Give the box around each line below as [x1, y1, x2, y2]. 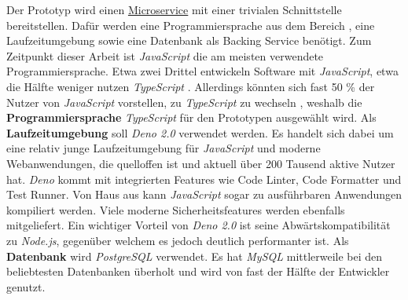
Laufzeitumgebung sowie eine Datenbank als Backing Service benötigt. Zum [6, 32, 372, 49]
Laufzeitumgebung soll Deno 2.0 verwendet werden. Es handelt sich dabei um [6, 124, 394, 141]
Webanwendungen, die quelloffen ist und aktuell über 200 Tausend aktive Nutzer [6, 155, 395, 171]
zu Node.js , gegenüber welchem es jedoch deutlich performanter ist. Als [6, 232, 349, 248]
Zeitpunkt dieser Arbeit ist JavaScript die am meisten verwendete [6, 47, 324, 64]
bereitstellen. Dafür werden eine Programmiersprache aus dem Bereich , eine [6, 16, 375, 33]
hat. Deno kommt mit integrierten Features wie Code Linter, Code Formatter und [6, 170, 402, 187]
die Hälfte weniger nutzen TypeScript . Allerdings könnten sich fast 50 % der [6, 78, 375, 94]
